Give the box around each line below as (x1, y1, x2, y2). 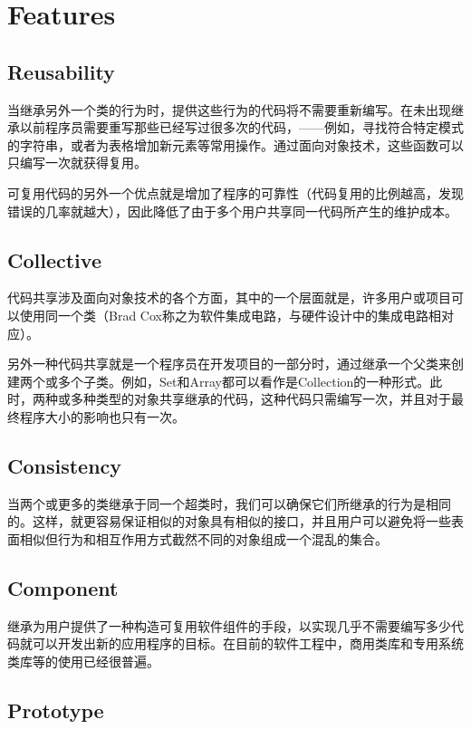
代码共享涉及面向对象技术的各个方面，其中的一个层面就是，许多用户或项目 (7, 288, 451, 307)
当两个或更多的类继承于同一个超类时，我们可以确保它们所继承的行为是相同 (7, 494, 451, 513)
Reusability (7, 57, 115, 85)
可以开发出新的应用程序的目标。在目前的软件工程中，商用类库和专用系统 (32, 634, 464, 653)
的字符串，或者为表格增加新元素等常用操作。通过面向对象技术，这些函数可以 (7, 135, 464, 154)
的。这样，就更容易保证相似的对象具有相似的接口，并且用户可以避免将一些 (7, 512, 451, 531)
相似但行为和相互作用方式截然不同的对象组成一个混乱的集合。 (19, 529, 388, 548)
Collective (7, 245, 101, 273)
